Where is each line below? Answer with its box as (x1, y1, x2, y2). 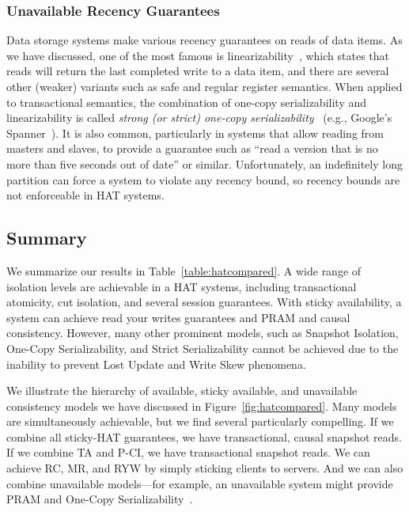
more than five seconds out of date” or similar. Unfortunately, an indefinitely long (6, 155, 403, 172)
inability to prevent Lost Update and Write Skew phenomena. (6, 355, 306, 372)
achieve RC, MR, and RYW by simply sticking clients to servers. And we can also (6, 460, 403, 476)
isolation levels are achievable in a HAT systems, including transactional (6, 278, 357, 294)
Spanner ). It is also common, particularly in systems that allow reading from (6, 124, 384, 141)
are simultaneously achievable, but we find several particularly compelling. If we (6, 413, 394, 430)
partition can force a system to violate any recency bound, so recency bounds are (6, 171, 400, 188)
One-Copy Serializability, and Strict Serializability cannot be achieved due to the (6, 339, 399, 356)
